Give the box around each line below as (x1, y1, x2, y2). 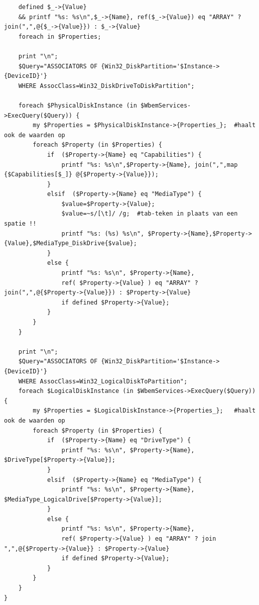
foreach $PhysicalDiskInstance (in (18, 102, 137, 109)
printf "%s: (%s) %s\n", (61, 230, 145, 237)
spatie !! (4, 220, 37, 228)
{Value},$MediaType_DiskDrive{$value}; (4, 240, 137, 247)
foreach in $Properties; (18, 33, 101, 40)
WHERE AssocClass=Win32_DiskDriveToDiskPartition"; (18, 82, 195, 89)
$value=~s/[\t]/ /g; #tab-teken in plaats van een (61, 210, 238, 218)
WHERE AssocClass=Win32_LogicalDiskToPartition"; (18, 377, 188, 385)
